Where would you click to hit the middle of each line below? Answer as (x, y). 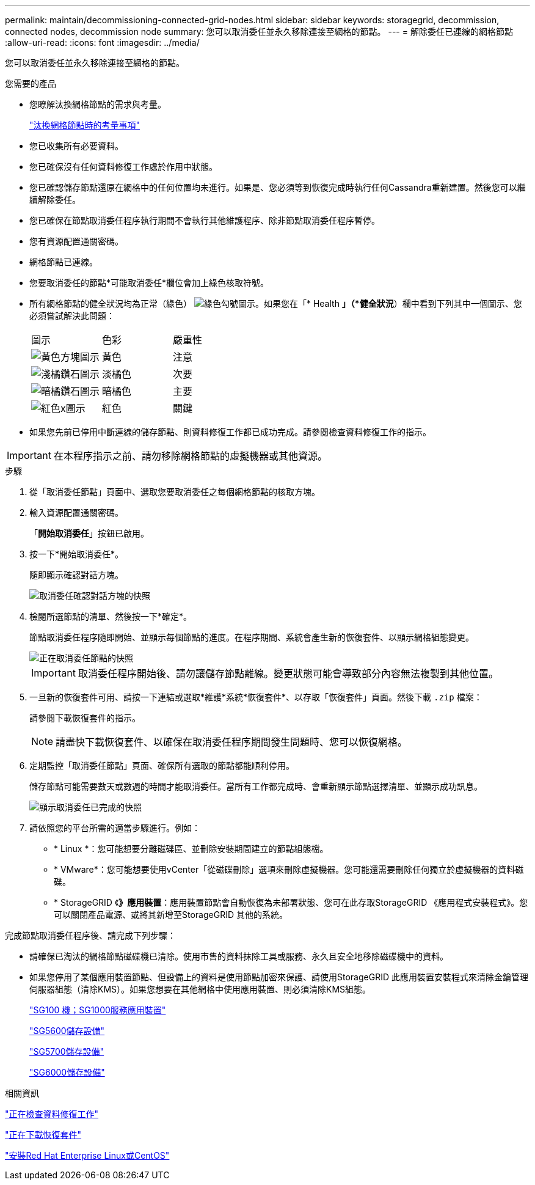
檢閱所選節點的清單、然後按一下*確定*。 (111, 616)
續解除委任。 (55, 200)
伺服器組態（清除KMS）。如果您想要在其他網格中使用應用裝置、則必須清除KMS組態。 (200, 989)
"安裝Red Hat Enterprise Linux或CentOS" (87, 1155)
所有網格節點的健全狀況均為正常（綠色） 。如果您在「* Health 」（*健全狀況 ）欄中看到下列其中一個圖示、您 (276, 303)
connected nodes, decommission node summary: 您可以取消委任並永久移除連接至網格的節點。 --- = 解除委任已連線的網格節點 (259, 31)
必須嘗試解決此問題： (72, 316)
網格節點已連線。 (64, 262)
